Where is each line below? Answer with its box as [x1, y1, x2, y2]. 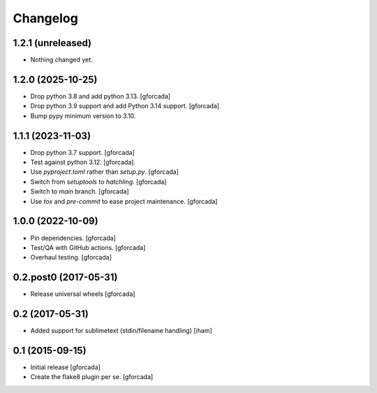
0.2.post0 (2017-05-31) [13, 272, 118, 283]
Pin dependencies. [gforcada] [30, 234, 117, 242]
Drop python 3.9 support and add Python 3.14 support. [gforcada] [30, 102, 220, 110]
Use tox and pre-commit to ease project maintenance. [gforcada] [30, 197, 218, 205]
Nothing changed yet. [30, 56, 94, 64]
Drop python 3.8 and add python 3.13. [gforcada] [30, 91, 171, 101]
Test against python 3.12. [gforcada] [30, 158, 134, 167]
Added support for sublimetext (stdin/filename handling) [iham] [30, 327, 212, 335]
